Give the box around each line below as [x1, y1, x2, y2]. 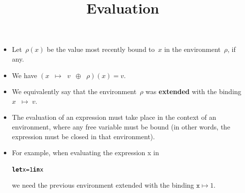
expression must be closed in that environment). [12, 131, 155, 141]
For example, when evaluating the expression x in [12, 147, 159, 158]
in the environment [164, 44, 221, 54]
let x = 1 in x [12, 166, 44, 173]
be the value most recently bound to [47, 44, 155, 54]
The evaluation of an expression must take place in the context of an [12, 112, 216, 122]
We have [12, 70, 37, 80]
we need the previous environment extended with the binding [12, 180, 194, 190]
